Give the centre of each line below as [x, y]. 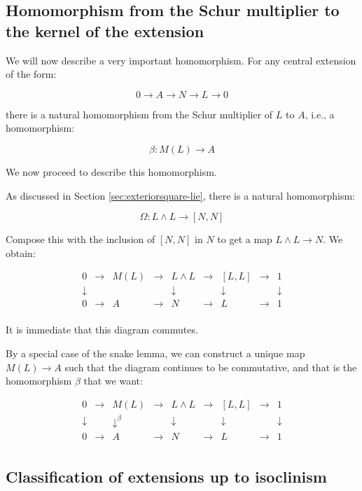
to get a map [245, 239]
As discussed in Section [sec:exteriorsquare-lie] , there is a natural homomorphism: [181, 195]
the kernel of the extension [105, 30]
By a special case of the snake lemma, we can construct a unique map [155, 353]
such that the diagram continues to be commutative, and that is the [211, 367]
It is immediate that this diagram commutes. [102, 330]
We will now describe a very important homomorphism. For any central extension [181, 60]
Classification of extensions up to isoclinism [166, 476]
